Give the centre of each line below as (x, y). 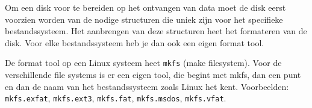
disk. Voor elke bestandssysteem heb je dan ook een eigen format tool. (135, 42)
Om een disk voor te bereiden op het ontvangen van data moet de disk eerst (145, 7)
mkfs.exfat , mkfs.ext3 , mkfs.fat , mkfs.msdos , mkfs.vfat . (116, 98)
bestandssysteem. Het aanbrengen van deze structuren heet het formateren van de (156, 31)
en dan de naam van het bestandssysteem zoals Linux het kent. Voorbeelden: (147, 86)
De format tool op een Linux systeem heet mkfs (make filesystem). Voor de (143, 63)
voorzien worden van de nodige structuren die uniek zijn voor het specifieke (144, 19)
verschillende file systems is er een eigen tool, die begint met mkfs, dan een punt (153, 75)
